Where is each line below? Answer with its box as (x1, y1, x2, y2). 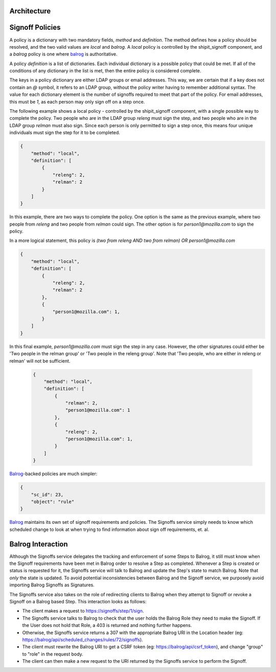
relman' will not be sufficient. (9, 358, 71, 364)
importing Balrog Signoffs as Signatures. (9, 582, 95, 588)
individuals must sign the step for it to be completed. (9, 130, 120, 136)
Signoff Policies (9, 23, 61, 32)
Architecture (9, 7, 51, 15)
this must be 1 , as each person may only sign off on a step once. (9, 98, 145, 105)
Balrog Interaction (9, 540, 68, 548)
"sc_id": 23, (31, 492, 64, 497)
